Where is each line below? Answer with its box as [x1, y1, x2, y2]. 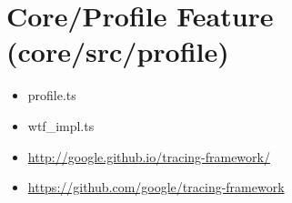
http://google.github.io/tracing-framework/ [27, 147, 270, 166]
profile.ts [27, 86, 76, 105]
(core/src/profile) [6, 33, 229, 70]
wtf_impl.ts [27, 116, 95, 135]
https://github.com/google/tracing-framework [27, 178, 285, 197]
